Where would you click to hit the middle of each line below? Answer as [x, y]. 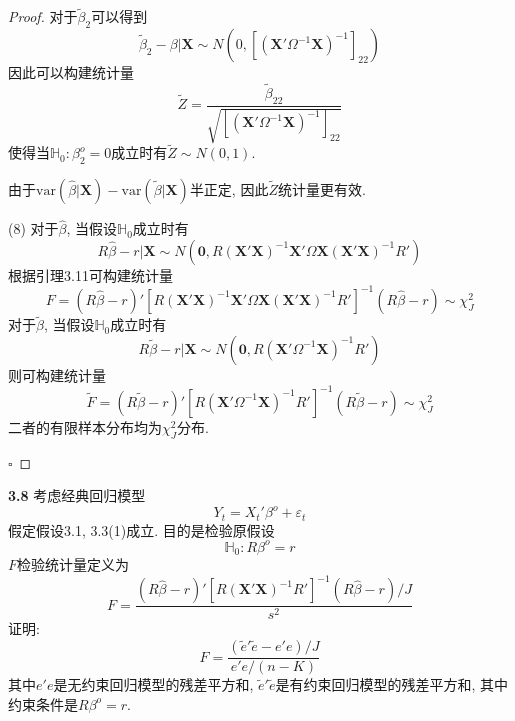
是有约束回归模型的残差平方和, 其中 [391, 684]
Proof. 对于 [43, 16]
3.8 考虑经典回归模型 [77, 495]
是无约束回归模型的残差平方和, [153, 684]
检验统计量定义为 [73, 564]
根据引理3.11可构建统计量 [90, 274]
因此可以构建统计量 [71, 72]
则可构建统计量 [57, 374]
